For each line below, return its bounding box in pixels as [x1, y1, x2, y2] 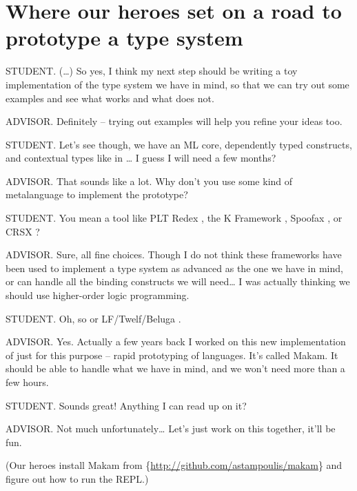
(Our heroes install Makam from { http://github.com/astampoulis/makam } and [6, 458, 343, 472]
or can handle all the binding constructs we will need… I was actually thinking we [6, 274, 350, 289]
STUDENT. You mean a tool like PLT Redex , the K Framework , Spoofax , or [6, 211, 343, 225]
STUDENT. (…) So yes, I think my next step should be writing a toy [6, 64, 298, 78]
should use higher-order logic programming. [6, 288, 190, 302]
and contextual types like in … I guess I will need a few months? [6, 151, 276, 165]
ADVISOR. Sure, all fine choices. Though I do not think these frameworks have [6, 247, 342, 262]
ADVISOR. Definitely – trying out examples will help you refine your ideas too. [6, 114, 343, 128]
